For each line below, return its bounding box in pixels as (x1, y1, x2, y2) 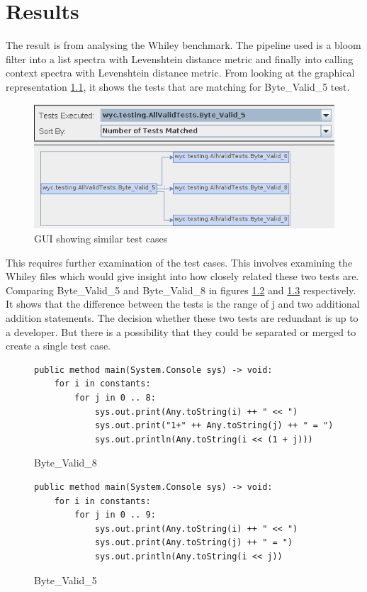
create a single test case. (6, 338, 111, 353)
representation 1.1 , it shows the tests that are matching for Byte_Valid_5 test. (6, 79, 350, 94)
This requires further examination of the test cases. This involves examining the (6, 255, 353, 269)
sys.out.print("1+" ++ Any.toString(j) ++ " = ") (94, 420, 334, 431)
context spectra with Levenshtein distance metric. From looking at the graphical (6, 65, 355, 80)
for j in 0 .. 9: (74, 510, 156, 520)
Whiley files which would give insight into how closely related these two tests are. (6, 269, 359, 284)
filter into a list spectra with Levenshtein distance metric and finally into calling (6, 51, 354, 66)
